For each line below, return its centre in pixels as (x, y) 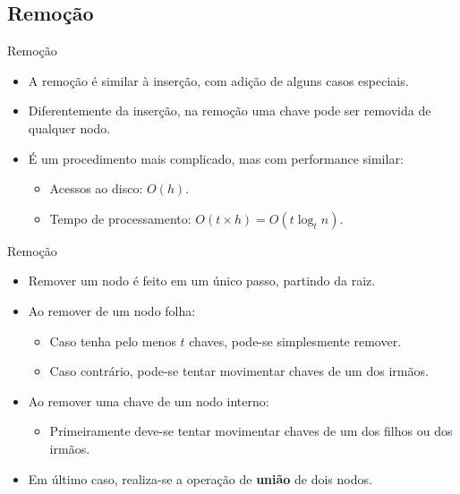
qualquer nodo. (69, 128)
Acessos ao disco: (96, 188)
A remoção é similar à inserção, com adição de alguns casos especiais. (218, 80)
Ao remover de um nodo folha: (112, 310)
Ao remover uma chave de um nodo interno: (149, 400)
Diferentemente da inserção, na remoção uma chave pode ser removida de (230, 111)
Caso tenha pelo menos (113, 341)
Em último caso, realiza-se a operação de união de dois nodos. (200, 478)
